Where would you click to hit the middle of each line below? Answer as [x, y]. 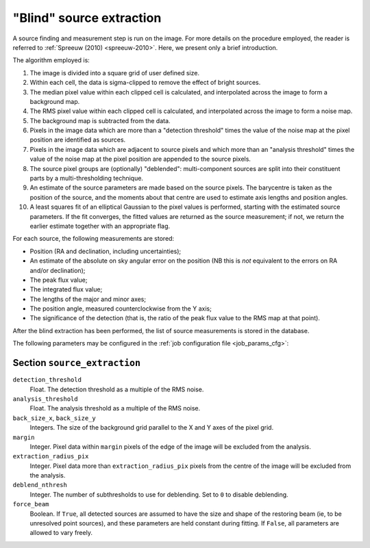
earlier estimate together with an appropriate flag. [100, 226]
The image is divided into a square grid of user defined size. [115, 73]
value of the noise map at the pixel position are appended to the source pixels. [140, 159]
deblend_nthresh [40, 485]
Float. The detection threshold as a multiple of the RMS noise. [117, 389]
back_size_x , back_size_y [54, 418]
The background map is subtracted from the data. [100, 120]
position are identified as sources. [78, 140]
